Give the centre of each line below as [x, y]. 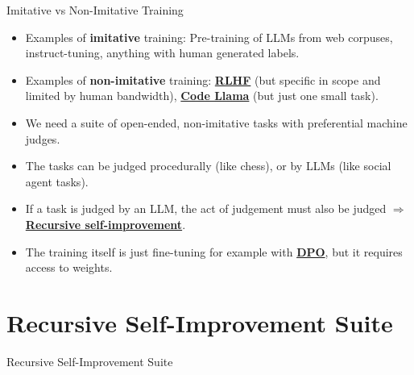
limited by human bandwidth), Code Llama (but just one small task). [202, 96]
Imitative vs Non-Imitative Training [95, 10]
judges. [43, 138]
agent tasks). [57, 181]
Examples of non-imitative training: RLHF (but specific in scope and [203, 79]
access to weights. [69, 267]
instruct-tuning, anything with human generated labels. [162, 53]
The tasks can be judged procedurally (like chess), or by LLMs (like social [208, 166]
